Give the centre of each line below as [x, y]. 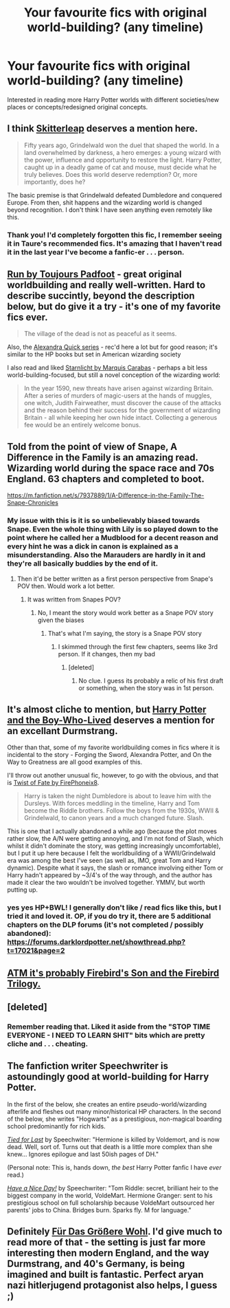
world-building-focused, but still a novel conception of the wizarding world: [114, 375]
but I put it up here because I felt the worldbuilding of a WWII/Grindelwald [112, 853]
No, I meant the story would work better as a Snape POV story [126, 612]
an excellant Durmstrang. [62, 731]
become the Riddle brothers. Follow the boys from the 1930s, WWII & [122, 811]
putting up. [23, 890]
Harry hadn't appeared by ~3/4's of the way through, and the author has [110, 875]
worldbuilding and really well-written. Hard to [106, 285]
